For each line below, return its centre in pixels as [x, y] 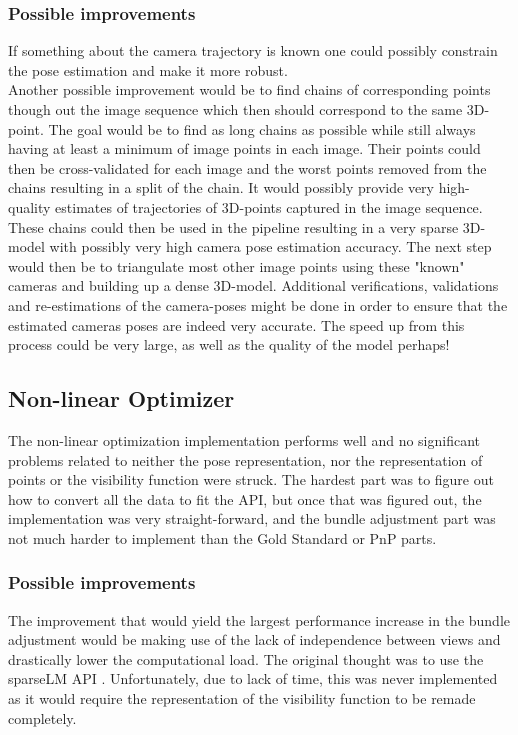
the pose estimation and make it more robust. [148, 69]
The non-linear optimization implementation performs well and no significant [244, 439]
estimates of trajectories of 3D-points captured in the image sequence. [269, 206]
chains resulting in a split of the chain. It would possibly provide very [221, 187]
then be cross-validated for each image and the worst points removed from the [247, 167]
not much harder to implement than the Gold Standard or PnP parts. [222, 537]
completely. [42, 717]
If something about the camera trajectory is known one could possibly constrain [253, 50]
